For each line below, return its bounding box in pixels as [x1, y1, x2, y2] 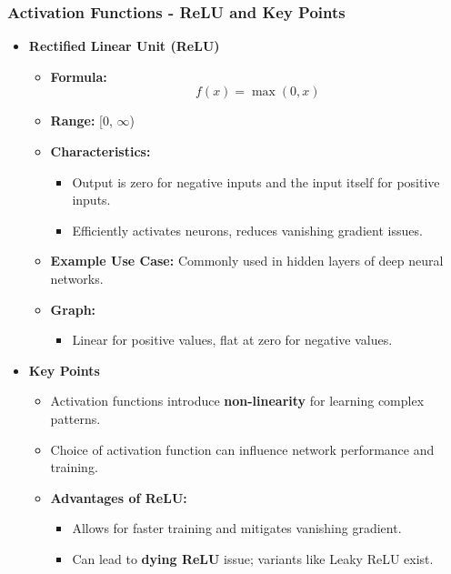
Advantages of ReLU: [50, 488, 187, 507]
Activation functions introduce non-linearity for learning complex [50, 391, 425, 410]
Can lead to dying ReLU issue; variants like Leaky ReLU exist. [72, 549, 434, 568]
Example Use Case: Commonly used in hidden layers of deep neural [50, 251, 444, 270]
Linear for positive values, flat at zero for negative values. [72, 330, 393, 349]
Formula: [50, 66, 107, 86]
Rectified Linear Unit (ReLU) [28, 36, 220, 55]
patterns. [50, 408, 101, 428]
